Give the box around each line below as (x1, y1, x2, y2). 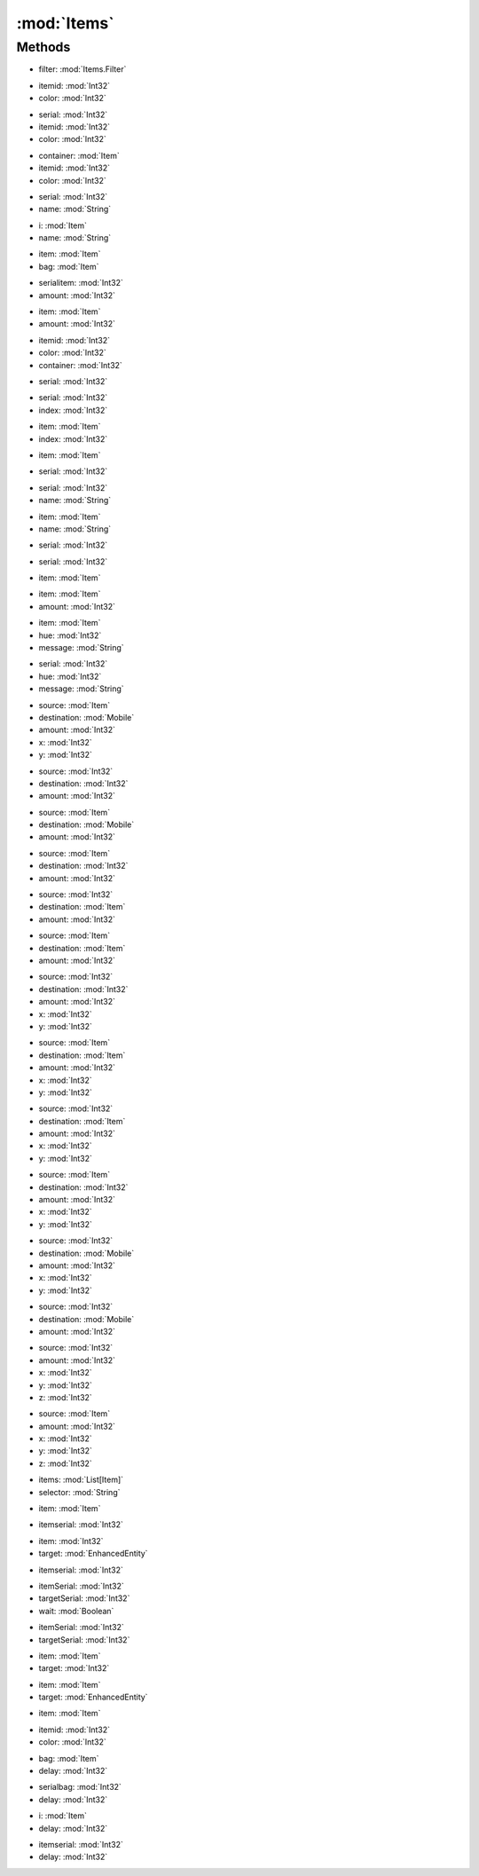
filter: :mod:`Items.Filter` (38, 64, 127, 75)
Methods (16, 39, 71, 55)
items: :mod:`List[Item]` (38, 1474, 124, 1486)
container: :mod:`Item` (38, 150, 120, 161)
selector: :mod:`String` (38, 1486, 121, 1497)
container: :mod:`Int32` (38, 359, 123, 370)
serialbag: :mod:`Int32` (38, 1782, 122, 1793)
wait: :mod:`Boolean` (38, 1605, 114, 1616)
